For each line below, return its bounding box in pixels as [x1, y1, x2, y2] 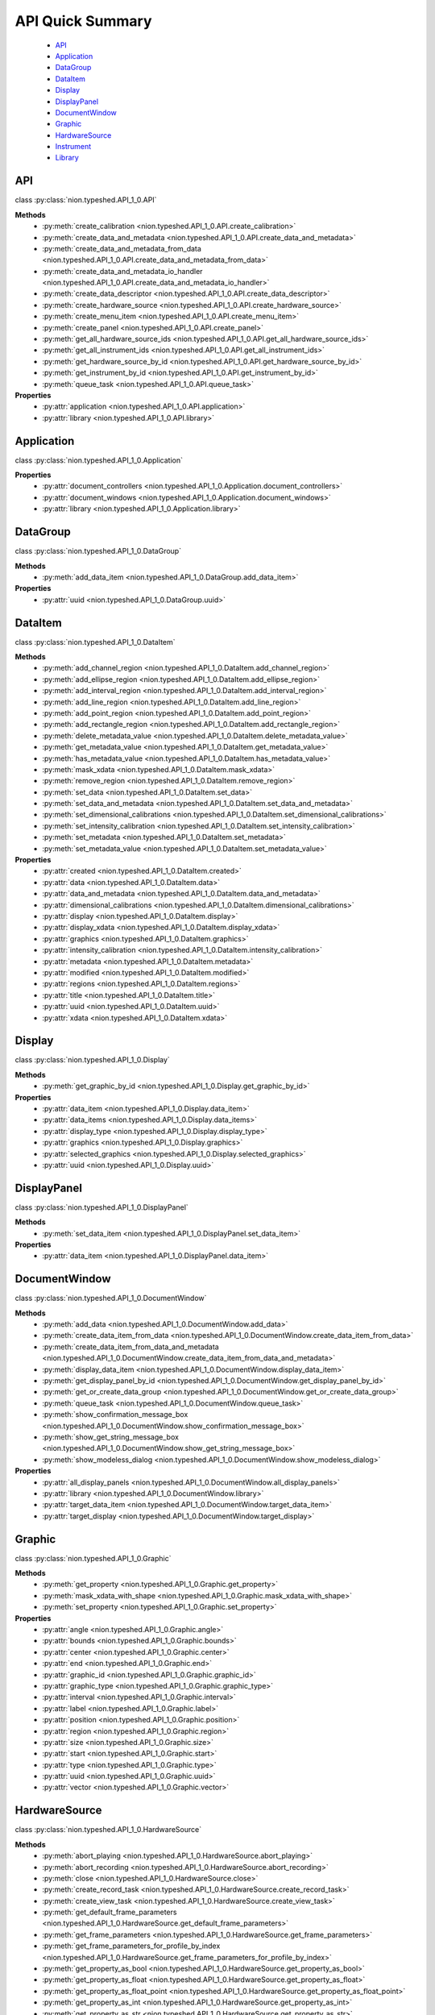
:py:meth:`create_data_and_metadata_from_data [42, 243, 201, 253]
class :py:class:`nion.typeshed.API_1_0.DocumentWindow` [14, 1294, 207, 1303]
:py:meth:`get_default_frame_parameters [42, 1907, 177, 1917]
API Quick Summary [14, 12, 152, 30]
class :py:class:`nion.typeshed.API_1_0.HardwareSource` [14, 1825, 201, 1834]
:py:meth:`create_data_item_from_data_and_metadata [42, 1342, 219, 1352]
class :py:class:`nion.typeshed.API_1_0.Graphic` [14, 1553, 172, 1563]
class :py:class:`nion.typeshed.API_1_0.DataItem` [14, 637, 176, 646]
